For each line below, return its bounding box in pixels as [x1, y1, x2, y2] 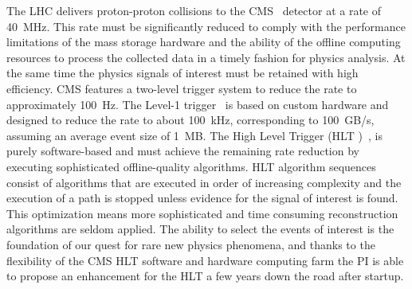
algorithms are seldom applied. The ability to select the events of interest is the [6, 221, 394, 237]
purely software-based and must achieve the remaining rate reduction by [6, 143, 359, 159]
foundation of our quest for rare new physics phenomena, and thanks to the [6, 236, 375, 252]
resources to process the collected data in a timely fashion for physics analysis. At [6, 49, 406, 65]
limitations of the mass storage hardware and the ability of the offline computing [6, 33, 401, 50]
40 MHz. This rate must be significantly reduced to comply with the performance [6, 18, 406, 34]
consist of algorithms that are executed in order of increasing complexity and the [6, 174, 402, 190]
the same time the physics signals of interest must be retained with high [6, 64, 359, 81]
